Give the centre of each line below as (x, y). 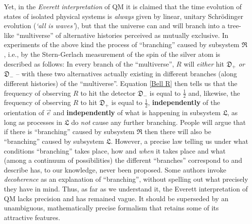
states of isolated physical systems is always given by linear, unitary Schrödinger (124, 16)
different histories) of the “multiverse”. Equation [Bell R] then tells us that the (121, 83)
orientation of (24, 112)
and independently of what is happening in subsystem (137, 112)
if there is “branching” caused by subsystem (69, 131)
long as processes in (33, 122)
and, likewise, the (214, 93)
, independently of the (184, 102)
